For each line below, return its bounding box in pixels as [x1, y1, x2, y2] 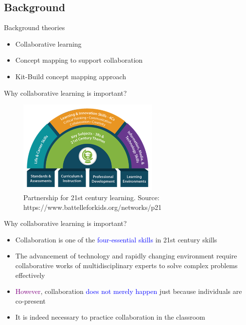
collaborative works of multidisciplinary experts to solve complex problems [15, 260, 238, 270]
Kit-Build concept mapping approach [15, 71, 126, 81]
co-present [15, 295, 46, 306]
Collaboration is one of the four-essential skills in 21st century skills [15, 234, 217, 244]
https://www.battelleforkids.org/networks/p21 [23, 202, 162, 212]
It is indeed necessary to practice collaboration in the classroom [15, 312, 205, 322]
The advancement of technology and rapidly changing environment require [15, 251, 237, 261]
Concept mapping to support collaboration [15, 55, 143, 65]
